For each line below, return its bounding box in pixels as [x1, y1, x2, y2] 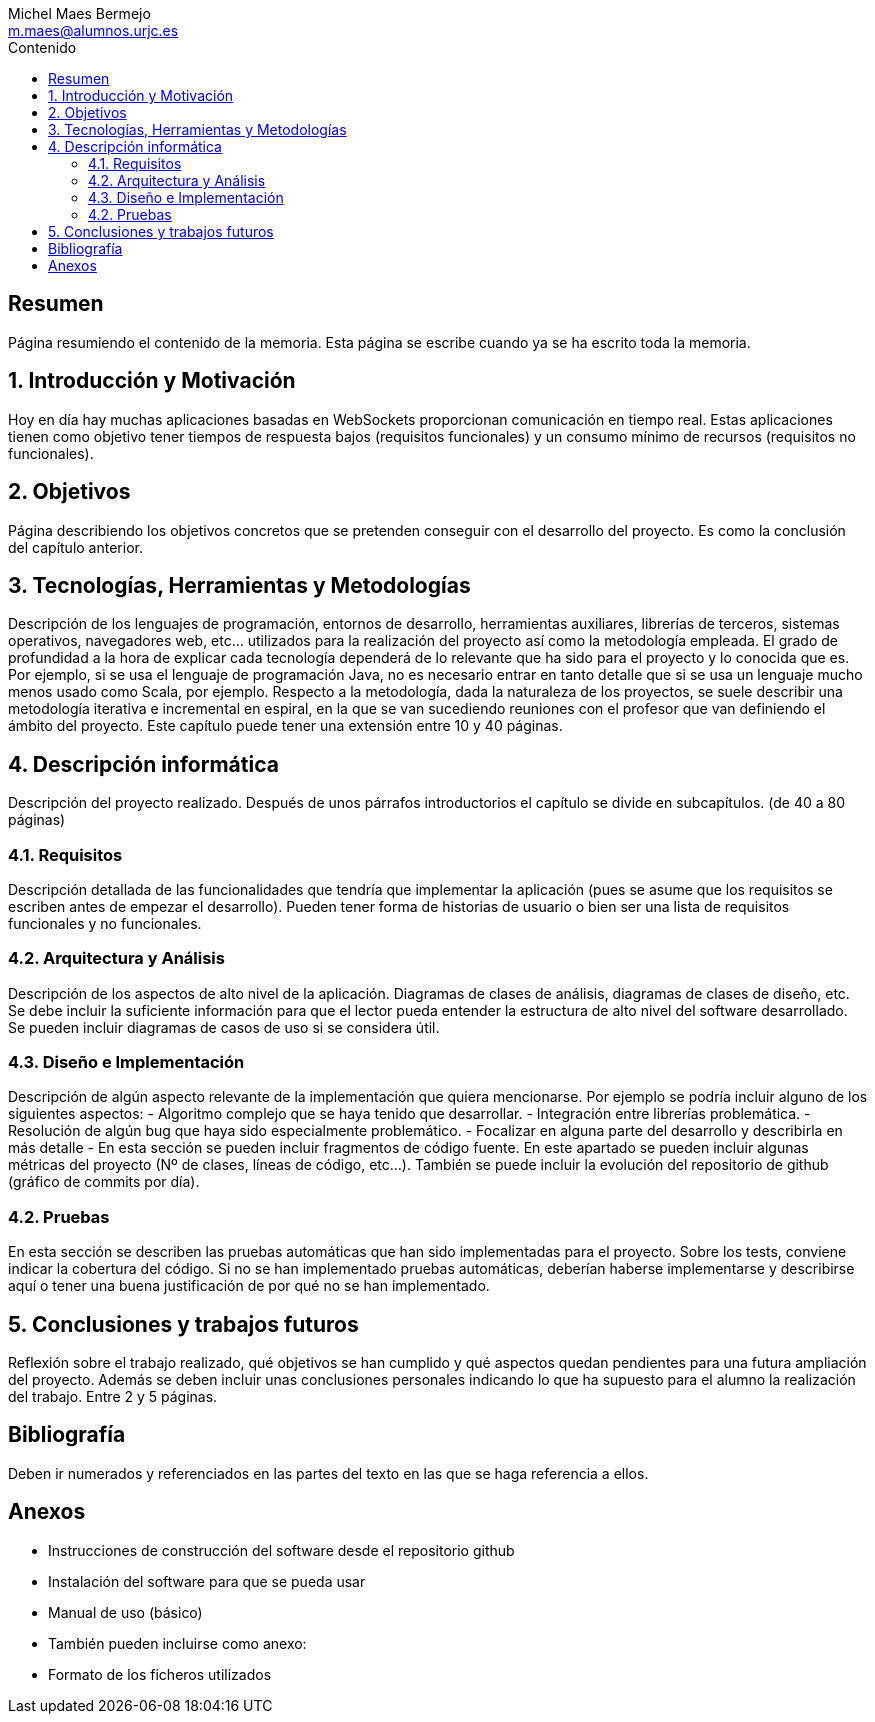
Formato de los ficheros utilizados [48, 1665, 272, 1683]
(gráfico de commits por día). [8, 1173, 200, 1191]
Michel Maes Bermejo [8, 5, 151, 22]
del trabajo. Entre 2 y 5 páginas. [8, 1388, 218, 1406]
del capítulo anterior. [8, 538, 143, 556]
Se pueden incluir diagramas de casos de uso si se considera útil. [8, 1018, 440, 1036]
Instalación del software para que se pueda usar [48, 1572, 366, 1590]
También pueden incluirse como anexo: [48, 1634, 307, 1652]
